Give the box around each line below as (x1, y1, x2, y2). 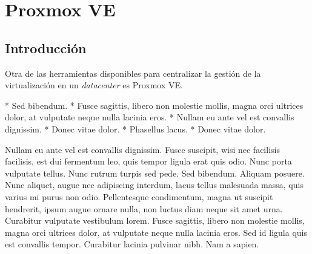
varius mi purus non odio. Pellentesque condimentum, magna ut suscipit (5, 190, 273, 203)
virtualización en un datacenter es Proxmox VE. (5, 79, 183, 91)
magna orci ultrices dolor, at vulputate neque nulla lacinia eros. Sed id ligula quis (5, 226, 307, 238)
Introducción (5, 38, 87, 57)
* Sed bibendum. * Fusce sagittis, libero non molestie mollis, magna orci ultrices (5, 99, 304, 111)
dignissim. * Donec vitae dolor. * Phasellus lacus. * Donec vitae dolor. (5, 122, 266, 135)
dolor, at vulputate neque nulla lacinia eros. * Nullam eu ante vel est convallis (5, 111, 294, 123)
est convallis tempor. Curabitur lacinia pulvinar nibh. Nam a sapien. (5, 238, 259, 250)
